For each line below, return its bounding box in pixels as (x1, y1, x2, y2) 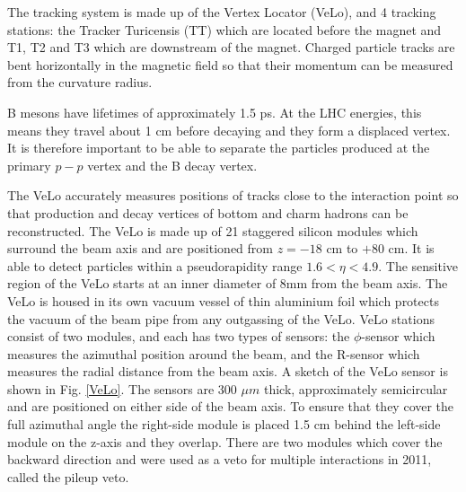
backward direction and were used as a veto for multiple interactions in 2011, (7, 450, 432, 469)
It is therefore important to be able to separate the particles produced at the (7, 138, 430, 157)
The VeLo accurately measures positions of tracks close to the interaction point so (7, 186, 459, 205)
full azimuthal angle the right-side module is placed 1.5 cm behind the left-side (7, 415, 441, 434)
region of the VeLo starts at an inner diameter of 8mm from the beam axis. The (7, 274, 448, 293)
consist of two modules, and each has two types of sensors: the (7, 327, 350, 346)
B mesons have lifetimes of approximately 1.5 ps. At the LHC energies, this (7, 102, 422, 121)
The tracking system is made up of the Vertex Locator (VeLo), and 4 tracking (7, 3, 436, 21)
